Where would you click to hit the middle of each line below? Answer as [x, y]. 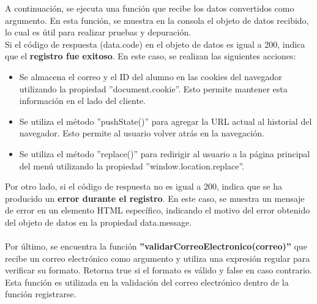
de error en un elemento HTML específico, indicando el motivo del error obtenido [158, 210]
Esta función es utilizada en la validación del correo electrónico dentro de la [147, 282]
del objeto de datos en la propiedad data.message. [99, 222]
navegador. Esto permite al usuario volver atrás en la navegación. [142, 133]
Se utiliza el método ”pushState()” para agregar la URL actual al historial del [166, 121]
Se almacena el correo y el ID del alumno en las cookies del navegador [151, 76]
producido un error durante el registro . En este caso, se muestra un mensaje [155, 198]
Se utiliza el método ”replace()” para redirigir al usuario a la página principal [165, 153]
